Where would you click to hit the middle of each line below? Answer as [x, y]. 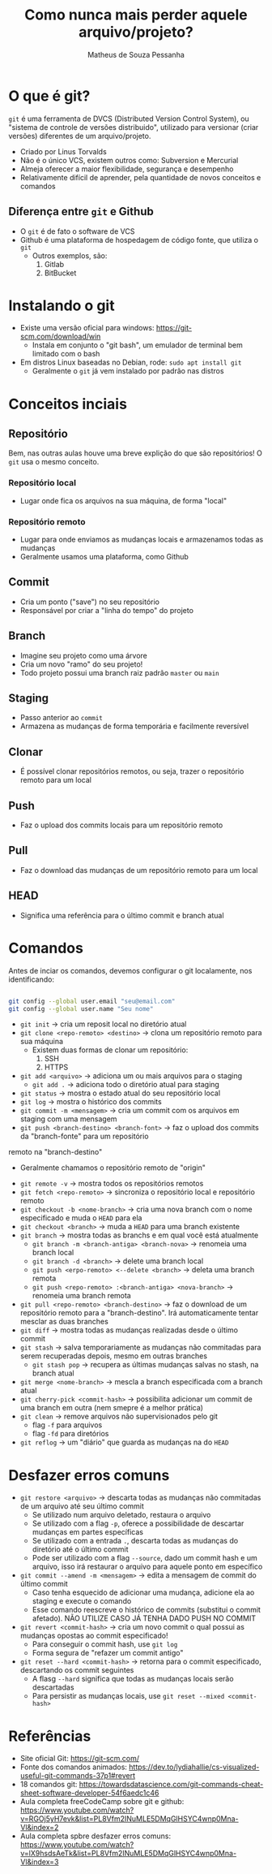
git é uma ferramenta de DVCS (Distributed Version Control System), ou [129, 119]
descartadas [53, 1687]
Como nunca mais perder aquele [136, 15]
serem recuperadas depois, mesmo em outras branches [114, 1356]
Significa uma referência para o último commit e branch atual [122, 915]
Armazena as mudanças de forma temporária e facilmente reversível [134, 726]
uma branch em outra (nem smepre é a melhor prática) [112, 1408]
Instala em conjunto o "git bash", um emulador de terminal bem [137, 345]
